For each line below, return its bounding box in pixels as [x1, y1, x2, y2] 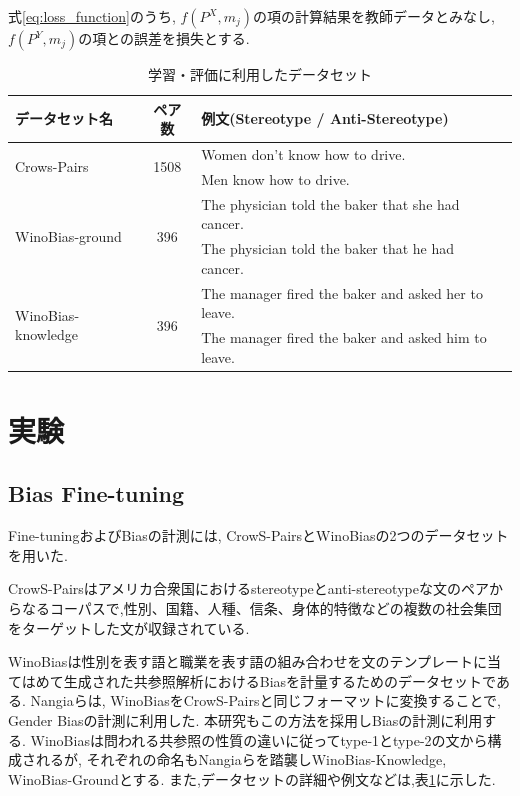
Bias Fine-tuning [8, 478, 185, 509]
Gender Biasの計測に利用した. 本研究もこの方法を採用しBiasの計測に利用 [8, 710, 483, 731]
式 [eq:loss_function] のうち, [8, 6, 176, 26]
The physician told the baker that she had [201, 193, 460, 214]
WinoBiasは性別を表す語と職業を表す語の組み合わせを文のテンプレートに [8, 651, 487, 672]
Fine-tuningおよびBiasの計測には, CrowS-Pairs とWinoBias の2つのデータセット [8, 525, 509, 546]
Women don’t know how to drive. [201, 144, 406, 165]
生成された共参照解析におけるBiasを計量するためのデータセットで [63, 670, 496, 691]
